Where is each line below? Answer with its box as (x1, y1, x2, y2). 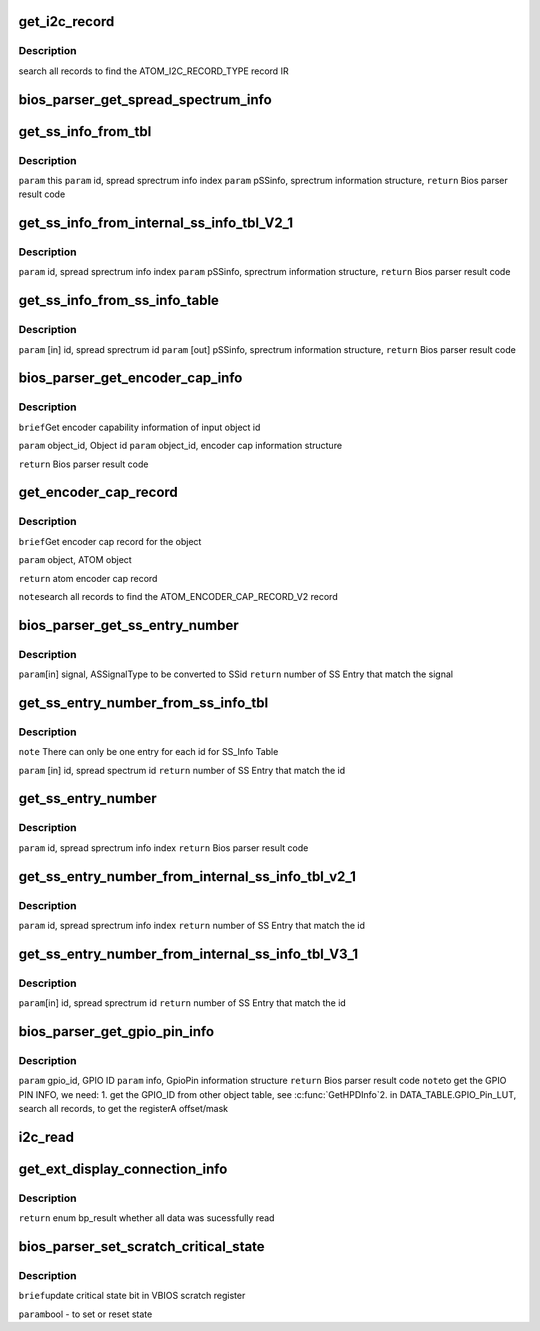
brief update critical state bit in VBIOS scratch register (18, 1290, 246, 1302)
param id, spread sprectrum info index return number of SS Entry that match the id (18, 919, 365, 931)
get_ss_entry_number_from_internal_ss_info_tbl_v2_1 (18, 868, 357, 885)
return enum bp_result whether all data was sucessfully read (18, 1212, 275, 1224)
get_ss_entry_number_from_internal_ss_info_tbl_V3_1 (18, 945, 359, 962)
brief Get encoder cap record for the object (18, 535, 202, 547)
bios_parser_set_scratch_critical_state (18, 1238, 265, 1255)
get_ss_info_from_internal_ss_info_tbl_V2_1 (18, 215, 294, 232)
